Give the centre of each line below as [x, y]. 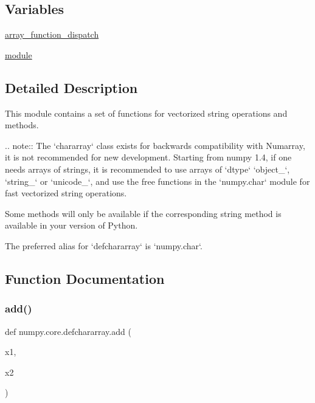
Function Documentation [85, 278]
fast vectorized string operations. [66, 193]
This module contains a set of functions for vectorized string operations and [146, 113]
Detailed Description [71, 87]
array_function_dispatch [52, 34]
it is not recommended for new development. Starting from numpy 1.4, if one [148, 157]
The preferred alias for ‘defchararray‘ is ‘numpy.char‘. [104, 245]
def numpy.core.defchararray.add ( [68, 331]
